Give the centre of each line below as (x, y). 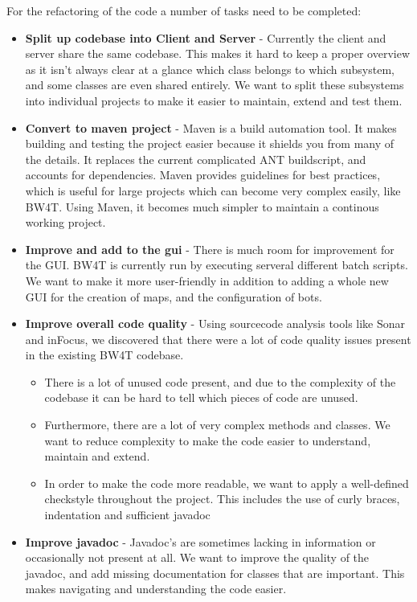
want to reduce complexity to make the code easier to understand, (208, 440)
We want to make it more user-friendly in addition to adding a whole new (207, 280)
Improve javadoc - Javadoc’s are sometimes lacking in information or (200, 541)
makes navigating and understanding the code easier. (156, 589)
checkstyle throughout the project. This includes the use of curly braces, (222, 499)
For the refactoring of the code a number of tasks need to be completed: (184, 10)
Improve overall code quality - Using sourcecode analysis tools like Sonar (215, 324)
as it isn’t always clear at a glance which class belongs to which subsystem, (210, 69)
